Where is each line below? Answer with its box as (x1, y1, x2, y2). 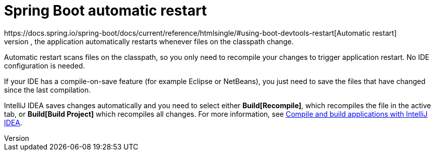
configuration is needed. (4, 61, 85, 70)
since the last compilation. (4, 85, 91, 94)
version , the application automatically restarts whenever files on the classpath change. (4, 37, 294, 46)
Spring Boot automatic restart (4, 2, 207, 19)
